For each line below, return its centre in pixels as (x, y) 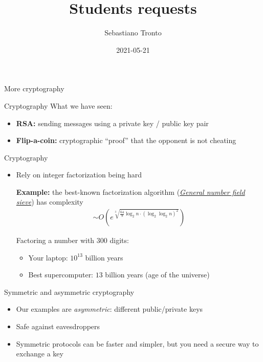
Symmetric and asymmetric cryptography (69, 291)
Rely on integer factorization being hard (79, 175)
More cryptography (34, 88)
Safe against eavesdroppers (58, 326)
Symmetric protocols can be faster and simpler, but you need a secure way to (137, 343)
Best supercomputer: (61, 275)
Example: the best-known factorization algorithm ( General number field (130, 192)
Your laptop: (48, 257)
